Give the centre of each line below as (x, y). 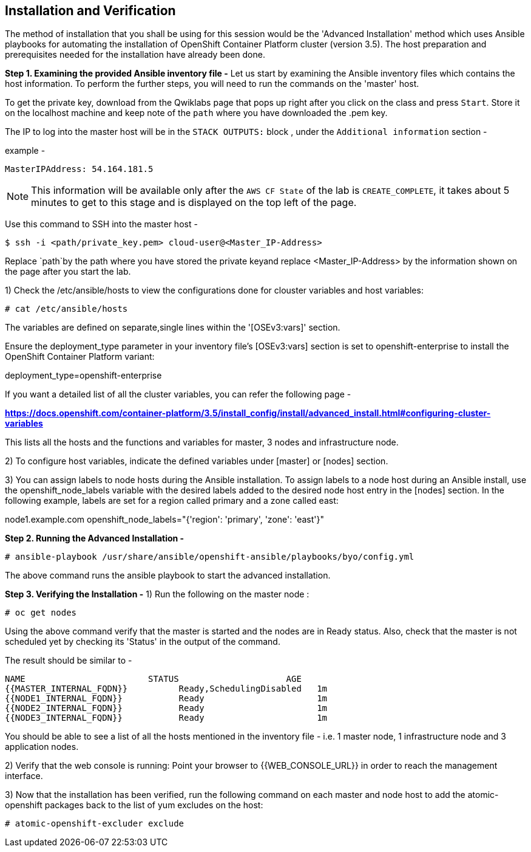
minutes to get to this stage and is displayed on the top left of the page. (194, 203)
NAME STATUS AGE (153, 679)
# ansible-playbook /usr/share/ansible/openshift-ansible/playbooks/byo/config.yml (210, 557)
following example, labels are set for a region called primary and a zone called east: (172, 501)
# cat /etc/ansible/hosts (66, 309)
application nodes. (42, 747)
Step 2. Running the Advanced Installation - (95, 538)
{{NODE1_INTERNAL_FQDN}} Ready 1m (166, 699)
